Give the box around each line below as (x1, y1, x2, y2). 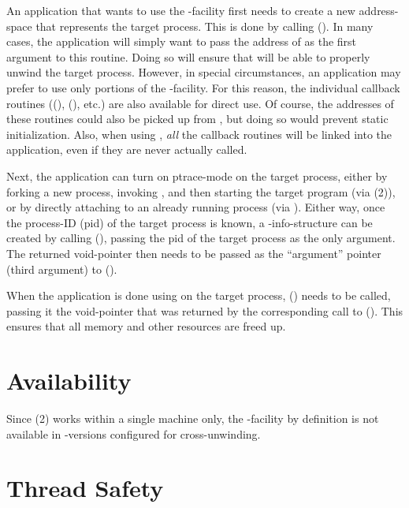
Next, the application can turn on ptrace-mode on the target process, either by (6, 167, 388, 184)
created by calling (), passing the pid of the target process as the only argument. (6, 230, 396, 246)
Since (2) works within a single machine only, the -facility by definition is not (6, 410, 379, 426)
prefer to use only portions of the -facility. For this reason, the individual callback (6, 79, 400, 95)
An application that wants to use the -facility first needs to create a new (6, 2, 355, 18)
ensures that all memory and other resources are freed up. (6, 318, 286, 334)
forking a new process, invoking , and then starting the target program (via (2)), (6, 183, 396, 200)
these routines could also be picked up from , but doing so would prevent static (6, 110, 389, 127)
